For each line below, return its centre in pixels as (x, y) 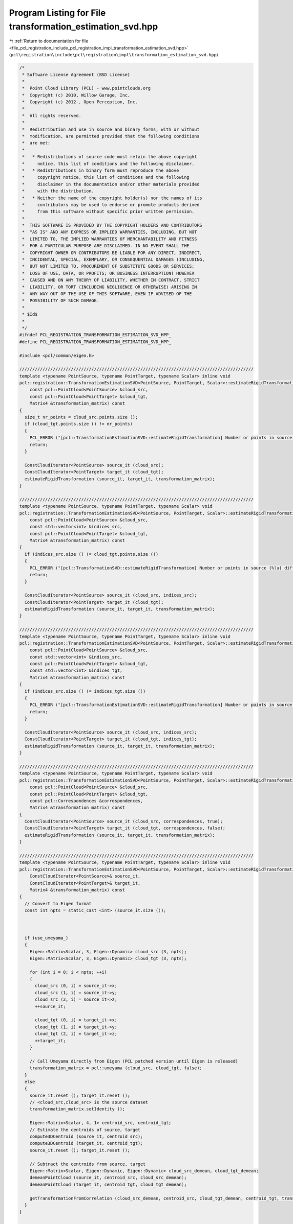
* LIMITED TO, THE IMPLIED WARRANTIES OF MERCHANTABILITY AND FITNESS (110, 239)
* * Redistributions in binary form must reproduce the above (101, 170)
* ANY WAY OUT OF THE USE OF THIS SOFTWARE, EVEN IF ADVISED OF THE (107, 294)
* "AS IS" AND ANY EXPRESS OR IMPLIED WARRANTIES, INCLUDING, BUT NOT (110, 232)
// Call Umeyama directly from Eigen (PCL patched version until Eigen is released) (134, 1061)
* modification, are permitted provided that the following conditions (111, 136)
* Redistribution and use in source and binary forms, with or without (111, 129)
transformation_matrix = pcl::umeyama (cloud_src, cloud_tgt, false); (116, 1068)
